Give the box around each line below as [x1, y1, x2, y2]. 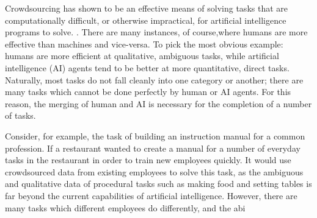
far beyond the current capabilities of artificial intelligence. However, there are [5, 189, 297, 202]
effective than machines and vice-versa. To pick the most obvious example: [5, 37, 283, 50]
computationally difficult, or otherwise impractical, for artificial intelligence [5, 13, 286, 26]
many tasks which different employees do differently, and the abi [5, 201, 246, 214]
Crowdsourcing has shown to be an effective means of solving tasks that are [5, 2, 288, 14]
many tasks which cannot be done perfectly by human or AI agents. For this [5, 85, 291, 98]
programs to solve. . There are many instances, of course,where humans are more [5, 26, 308, 38]
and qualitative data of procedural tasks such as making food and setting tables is [5, 177, 312, 190]
